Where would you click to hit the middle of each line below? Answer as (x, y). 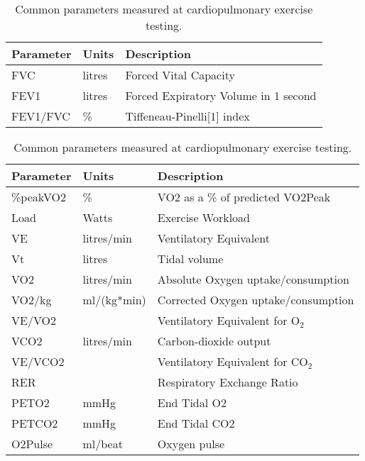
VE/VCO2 (38, 361)
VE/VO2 (34, 320)
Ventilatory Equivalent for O (229, 320)
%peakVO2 (39, 197)
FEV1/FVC (41, 116)
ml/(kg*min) (114, 300)
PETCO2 (35, 423)
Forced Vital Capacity (180, 75)
